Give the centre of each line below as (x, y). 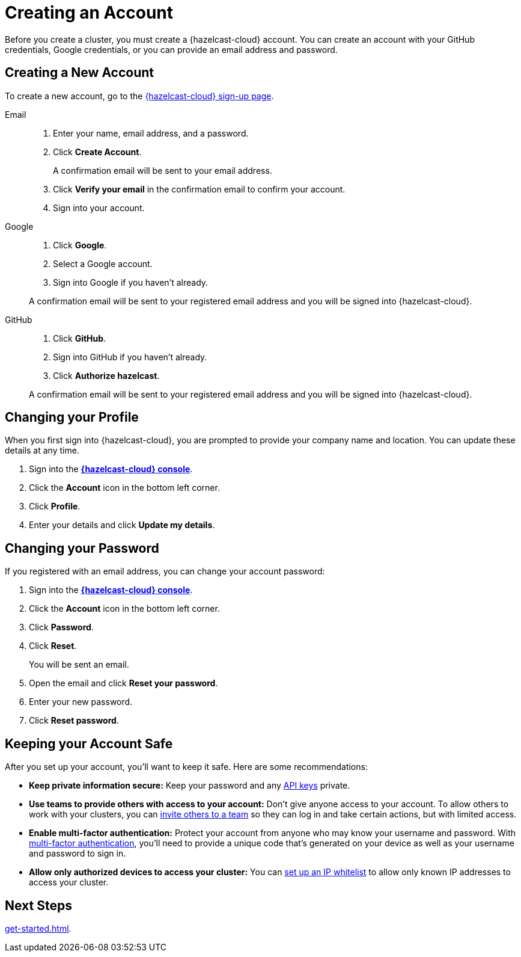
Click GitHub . (80, 338)
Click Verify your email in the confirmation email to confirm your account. (199, 189)
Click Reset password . (74, 721)
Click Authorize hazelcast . (106, 375)
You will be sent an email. (79, 665)
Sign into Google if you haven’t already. (131, 282)
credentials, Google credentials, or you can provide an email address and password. (171, 49)
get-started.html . (38, 928)
